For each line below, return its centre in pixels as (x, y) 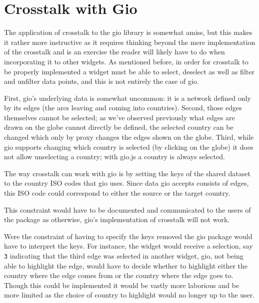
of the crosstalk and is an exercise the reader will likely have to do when (114, 52)
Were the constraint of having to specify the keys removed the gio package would (128, 236)
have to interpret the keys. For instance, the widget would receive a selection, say (128, 246)
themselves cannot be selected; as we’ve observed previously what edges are (119, 117)
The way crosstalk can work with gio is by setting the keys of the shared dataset (127, 173)
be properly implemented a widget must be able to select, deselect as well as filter (129, 71)
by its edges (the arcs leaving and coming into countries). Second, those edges (123, 108)
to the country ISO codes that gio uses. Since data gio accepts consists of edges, (126, 183)
